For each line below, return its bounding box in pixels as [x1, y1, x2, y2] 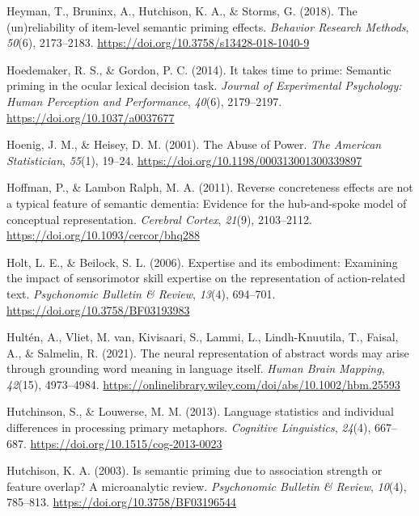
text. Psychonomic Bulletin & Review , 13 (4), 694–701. [6, 285, 276, 302]
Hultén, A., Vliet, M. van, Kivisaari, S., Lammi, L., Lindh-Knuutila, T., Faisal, [6, 328, 399, 345]
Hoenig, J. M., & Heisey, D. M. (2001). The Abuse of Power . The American [6, 136, 382, 153]
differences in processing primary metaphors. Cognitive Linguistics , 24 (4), [6, 419, 371, 436]
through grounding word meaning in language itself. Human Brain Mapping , [6, 360, 385, 377]
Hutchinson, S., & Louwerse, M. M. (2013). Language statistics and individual [6, 403, 394, 420]
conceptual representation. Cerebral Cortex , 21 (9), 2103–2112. [6, 210, 312, 227]
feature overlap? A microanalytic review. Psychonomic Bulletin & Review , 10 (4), [6, 477, 407, 494]
